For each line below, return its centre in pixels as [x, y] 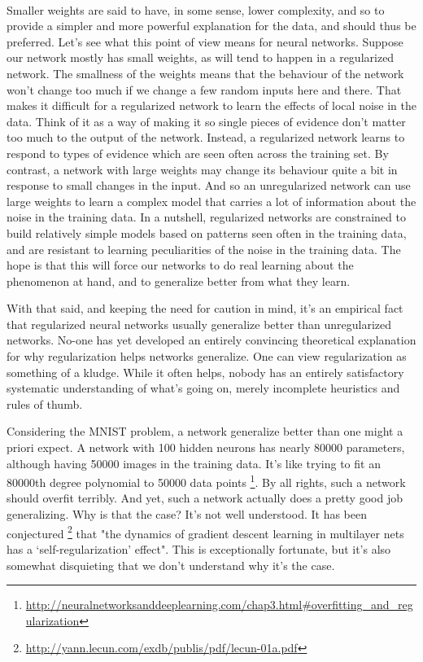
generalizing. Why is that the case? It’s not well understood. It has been [187, 514]
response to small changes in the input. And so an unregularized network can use [209, 185]
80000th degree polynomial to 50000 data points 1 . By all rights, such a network [206, 481]
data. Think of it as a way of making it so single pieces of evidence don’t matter [206, 121]
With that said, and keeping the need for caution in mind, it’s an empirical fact [205, 308]
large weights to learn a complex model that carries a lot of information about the [211, 201]
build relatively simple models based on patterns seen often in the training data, [207, 232]
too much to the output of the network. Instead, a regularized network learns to [206, 137]
